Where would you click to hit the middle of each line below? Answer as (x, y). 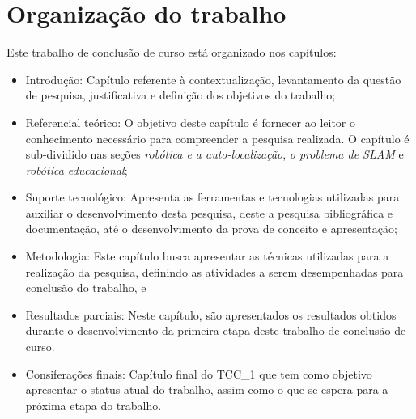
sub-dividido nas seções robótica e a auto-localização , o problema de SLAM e (214, 154)
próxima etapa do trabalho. (93, 405)
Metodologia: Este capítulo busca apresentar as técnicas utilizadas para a (207, 256)
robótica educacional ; (76, 169)
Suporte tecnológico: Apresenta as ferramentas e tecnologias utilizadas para (212, 197)
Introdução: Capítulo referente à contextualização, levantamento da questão (213, 79)
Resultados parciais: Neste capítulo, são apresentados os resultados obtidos (211, 314)
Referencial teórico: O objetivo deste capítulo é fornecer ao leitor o (191, 122)
